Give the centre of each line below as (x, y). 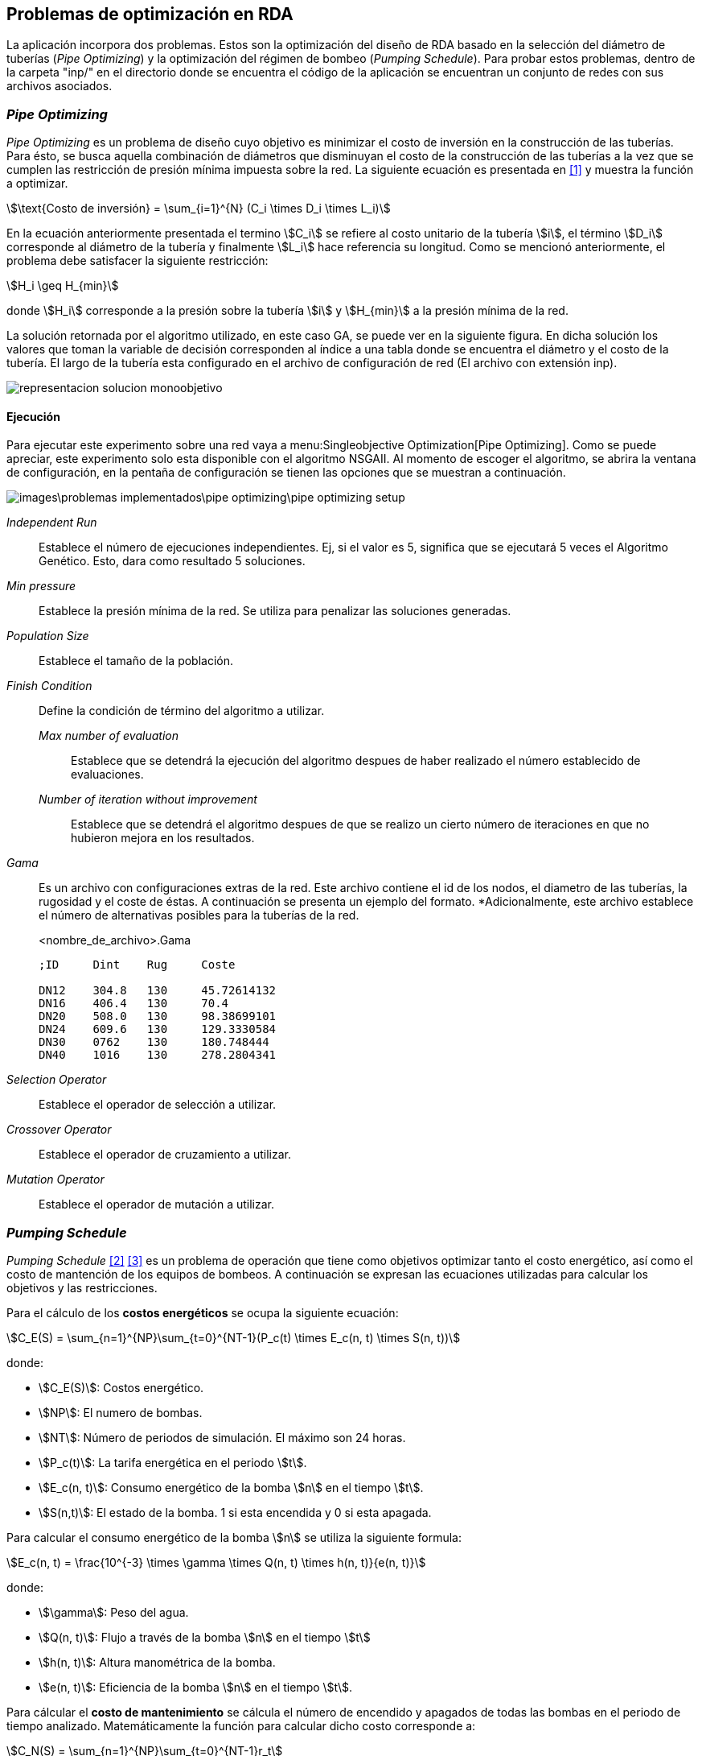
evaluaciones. (107, 775)
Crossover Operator (59, 1130)
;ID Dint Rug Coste (137, 965)
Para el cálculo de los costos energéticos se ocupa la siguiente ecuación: (203, 1313)
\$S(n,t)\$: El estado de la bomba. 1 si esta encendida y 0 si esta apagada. (235, 1513)
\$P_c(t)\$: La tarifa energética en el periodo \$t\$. (173, 1463)
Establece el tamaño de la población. (136, 661)
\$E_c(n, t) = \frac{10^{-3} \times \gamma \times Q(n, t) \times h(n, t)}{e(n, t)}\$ (216, 1563)
